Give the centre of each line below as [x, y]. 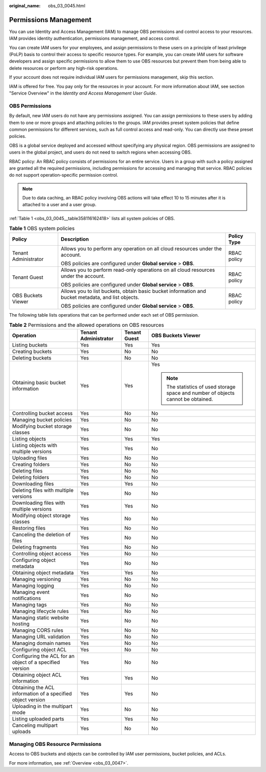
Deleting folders [31, 478]
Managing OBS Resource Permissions [55, 744]
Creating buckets [32, 352]
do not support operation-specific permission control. [64, 175]
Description [75, 239]
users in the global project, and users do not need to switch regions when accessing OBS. [100, 152]
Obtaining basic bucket [39, 383]
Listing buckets [30, 345]
